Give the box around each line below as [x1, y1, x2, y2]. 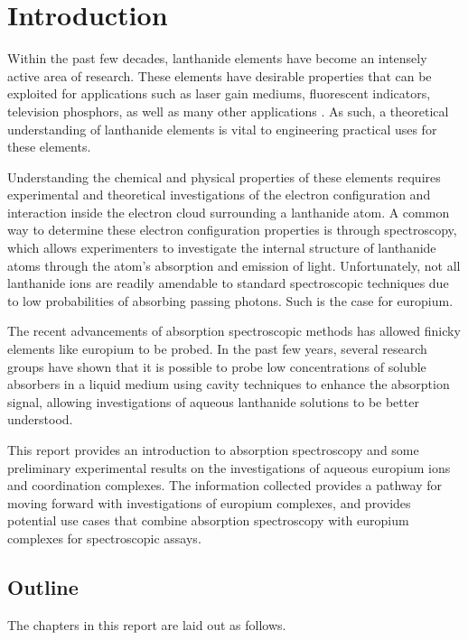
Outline [7, 572, 79, 600]
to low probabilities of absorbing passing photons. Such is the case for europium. [7, 291, 454, 310]
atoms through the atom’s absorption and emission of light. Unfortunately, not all [7, 255, 461, 274]
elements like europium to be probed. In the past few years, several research [7, 339, 427, 358]
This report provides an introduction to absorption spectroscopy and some [7, 441, 419, 459]
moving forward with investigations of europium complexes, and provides [7, 493, 411, 512]
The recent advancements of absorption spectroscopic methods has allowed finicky [7, 321, 461, 340]
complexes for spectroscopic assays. [7, 528, 201, 547]
